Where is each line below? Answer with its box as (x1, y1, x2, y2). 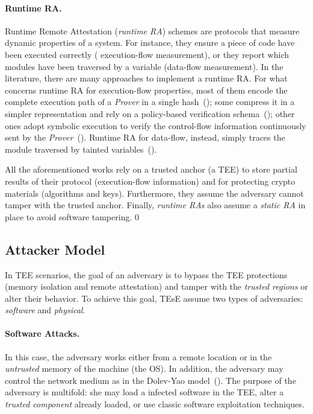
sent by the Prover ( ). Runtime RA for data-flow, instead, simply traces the (5, 131, 285, 144)
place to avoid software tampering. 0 (5, 210, 139, 223)
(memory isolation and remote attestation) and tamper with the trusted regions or (5, 280, 308, 293)
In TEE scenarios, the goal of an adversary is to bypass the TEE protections (5, 268, 288, 281)
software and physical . (5, 304, 85, 316)
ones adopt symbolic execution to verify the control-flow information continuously (5, 119, 306, 132)
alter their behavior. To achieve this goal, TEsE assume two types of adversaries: (5, 291, 303, 304)
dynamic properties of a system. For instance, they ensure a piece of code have (5, 36, 295, 49)
